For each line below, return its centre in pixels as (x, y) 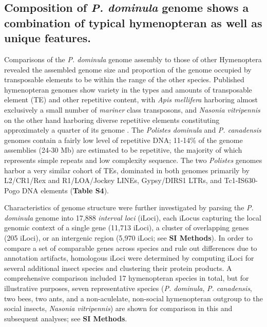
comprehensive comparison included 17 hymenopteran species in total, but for (127, 278)
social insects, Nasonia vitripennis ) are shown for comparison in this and (118, 308)
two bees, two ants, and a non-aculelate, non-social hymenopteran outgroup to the (133, 298)
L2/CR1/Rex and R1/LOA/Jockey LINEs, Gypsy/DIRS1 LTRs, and (113, 180)
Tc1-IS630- (241, 180)
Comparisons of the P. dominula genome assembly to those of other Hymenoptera (133, 59)
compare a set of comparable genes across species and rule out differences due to (131, 248)
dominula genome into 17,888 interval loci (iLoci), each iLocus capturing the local (133, 217)
